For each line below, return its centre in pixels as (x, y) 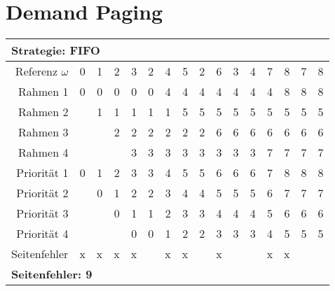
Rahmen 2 (43, 112)
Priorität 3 (42, 213)
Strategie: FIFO (56, 50)
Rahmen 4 (43, 152)
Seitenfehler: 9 (52, 274)
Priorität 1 (42, 173)
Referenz (36, 71)
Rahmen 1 (43, 92)
